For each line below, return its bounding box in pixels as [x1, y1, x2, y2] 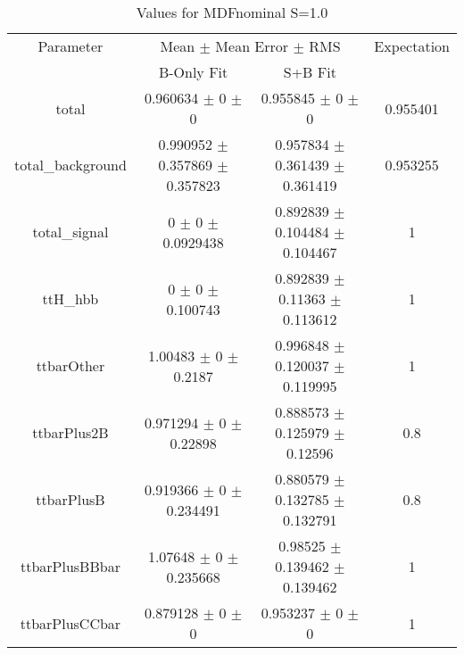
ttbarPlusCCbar [20, 612, 121, 634]
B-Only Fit [158, 62, 228, 82]
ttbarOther [36, 355, 105, 376]
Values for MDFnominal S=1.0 [136, 2, 328, 22]
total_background [14, 154, 127, 175]
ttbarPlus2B [32, 422, 109, 443]
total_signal [32, 221, 109, 242]
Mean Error [215, 36, 289, 56]
